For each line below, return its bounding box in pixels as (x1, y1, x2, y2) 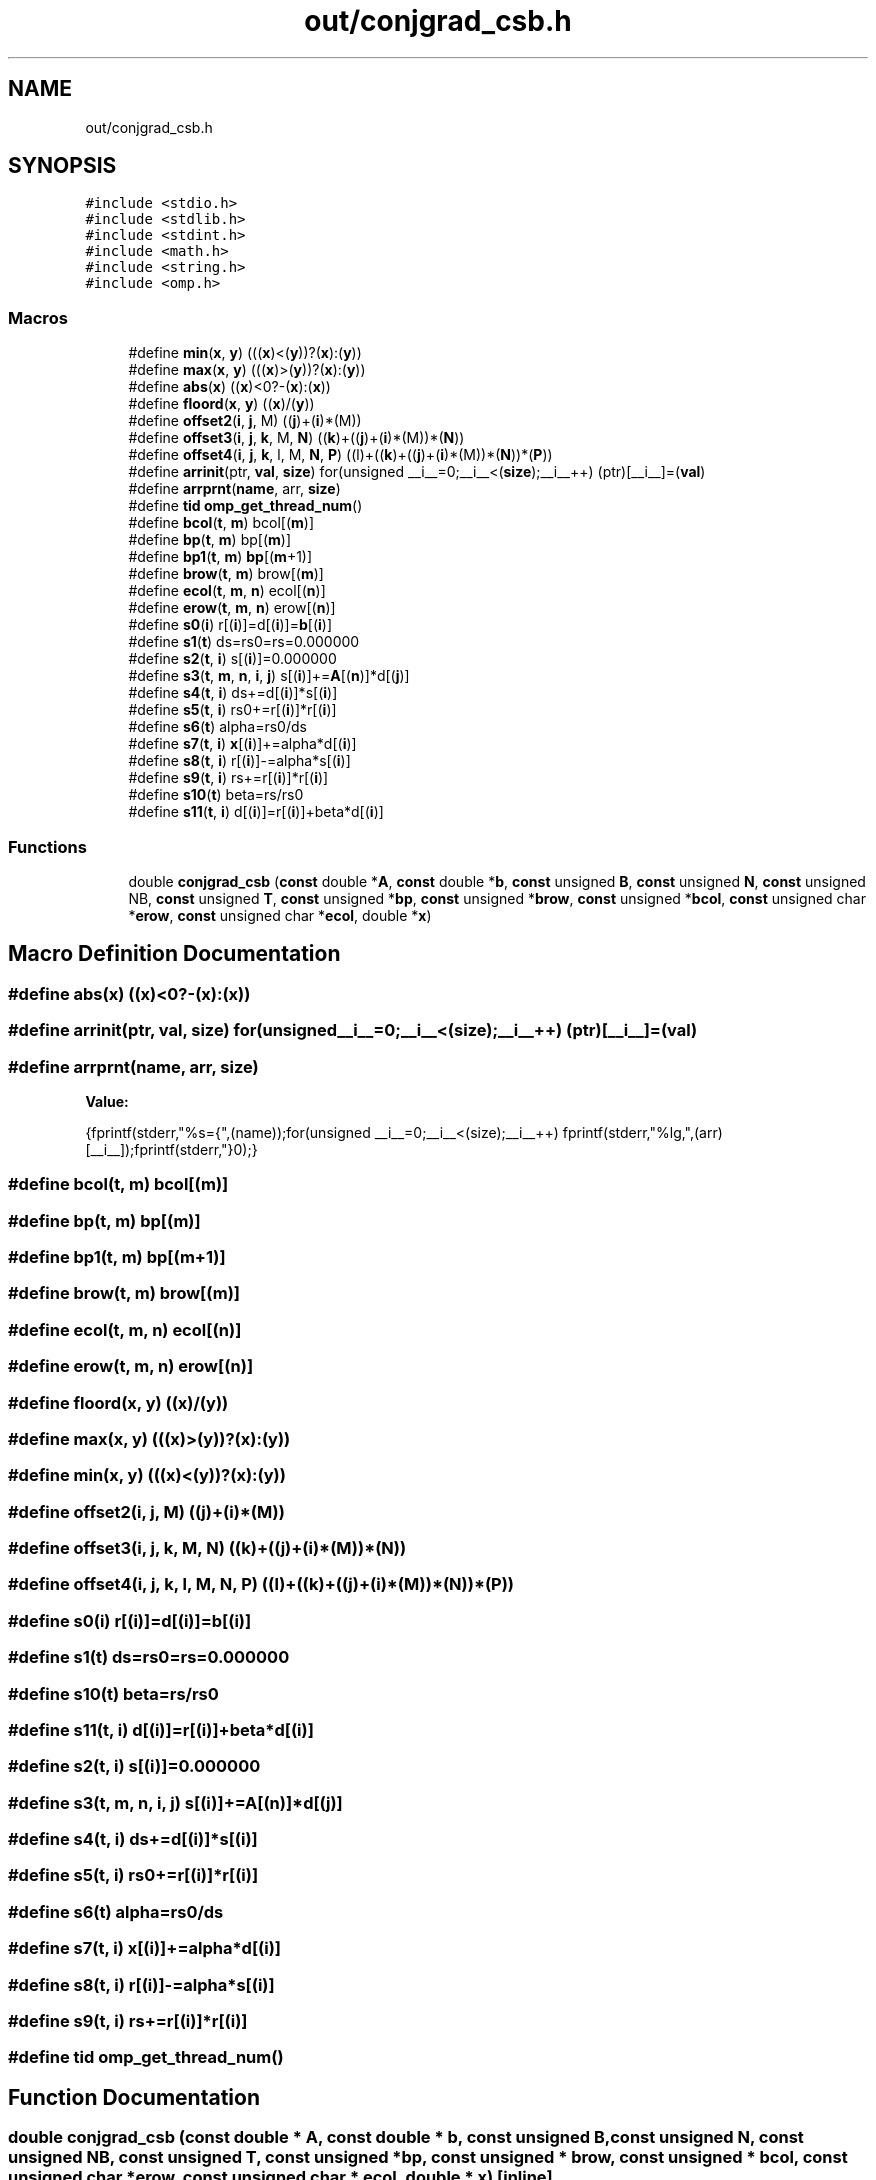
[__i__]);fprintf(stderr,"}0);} (85, 1140, 258, 1158)
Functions (8, 836, 87, 857)
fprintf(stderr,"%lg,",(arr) (562, 1123, 723, 1141)
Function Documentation (8, 2084, 260, 2110)
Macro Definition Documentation (8, 941, 341, 967)
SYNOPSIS (8, 153, 117, 179)
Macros (8, 307, 68, 328)
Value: (85, 1092, 129, 1110)
